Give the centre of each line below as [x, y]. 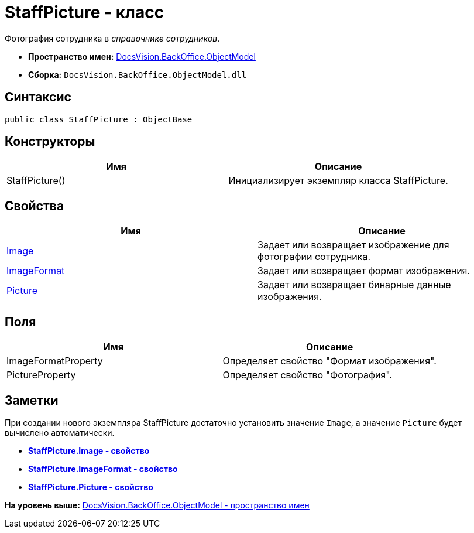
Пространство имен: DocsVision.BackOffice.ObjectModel [142, 56]
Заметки [32, 400]
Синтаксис [38, 97]
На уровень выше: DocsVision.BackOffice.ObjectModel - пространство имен [157, 505]
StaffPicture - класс [85, 12]
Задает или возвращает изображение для [353, 245]
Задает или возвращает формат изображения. [364, 271]
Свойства [35, 206]
